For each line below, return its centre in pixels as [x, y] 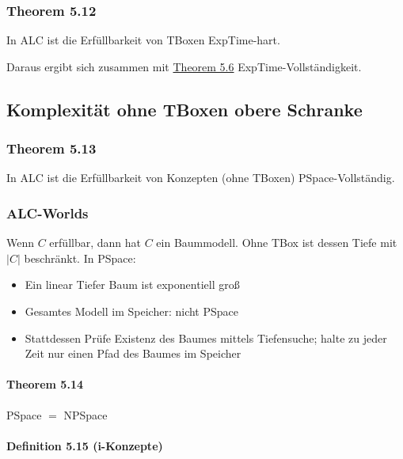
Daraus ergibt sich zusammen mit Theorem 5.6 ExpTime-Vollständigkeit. [184, 66]
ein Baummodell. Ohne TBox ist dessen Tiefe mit [277, 243]
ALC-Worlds [48, 212]
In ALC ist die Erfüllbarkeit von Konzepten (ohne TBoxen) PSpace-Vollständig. [201, 178]
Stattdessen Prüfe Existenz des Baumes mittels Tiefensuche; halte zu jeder [206, 338]
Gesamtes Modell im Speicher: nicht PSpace [131, 311]
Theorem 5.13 [51, 148]
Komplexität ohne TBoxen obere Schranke [184, 109]
